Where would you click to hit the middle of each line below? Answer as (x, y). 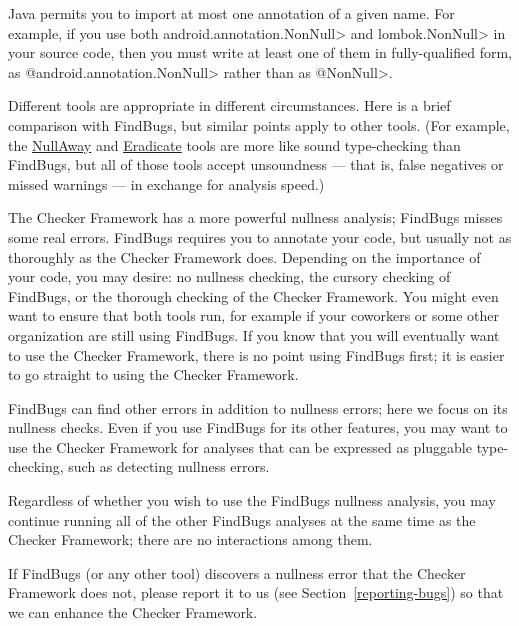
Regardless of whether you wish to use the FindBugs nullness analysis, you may (252, 500)
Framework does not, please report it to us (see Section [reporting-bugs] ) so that (256, 592)
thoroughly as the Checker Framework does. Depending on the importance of (244, 256)
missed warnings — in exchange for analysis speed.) (166, 183)
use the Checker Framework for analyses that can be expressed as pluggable (240, 446)
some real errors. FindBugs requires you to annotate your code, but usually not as (260, 236)
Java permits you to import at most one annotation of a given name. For (231, 13)
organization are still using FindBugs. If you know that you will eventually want (254, 334)
